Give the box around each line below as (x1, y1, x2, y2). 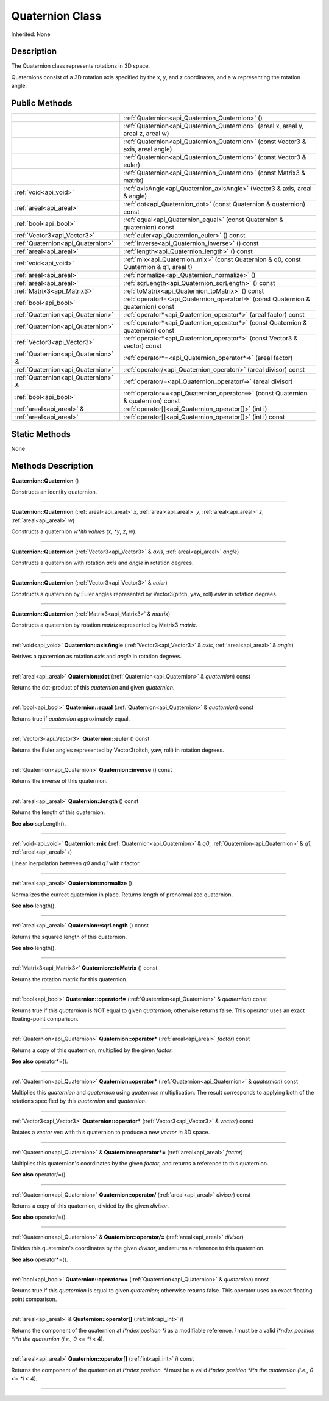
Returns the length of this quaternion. (11, 809, 105, 816)
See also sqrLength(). (11, 819, 66, 827)
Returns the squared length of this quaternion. (11, 933, 127, 940)
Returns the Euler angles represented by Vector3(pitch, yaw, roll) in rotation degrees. (11, 746, 225, 754)
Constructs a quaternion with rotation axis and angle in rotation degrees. (11, 559, 194, 566)
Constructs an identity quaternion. (11, 488, 97, 495)
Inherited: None (11, 31, 51, 38)
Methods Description (11, 461, 94, 471)
